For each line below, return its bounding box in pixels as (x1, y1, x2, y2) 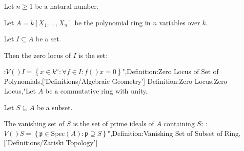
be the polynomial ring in (74, 17, 151, 27)
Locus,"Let (4, 85, 36, 95)
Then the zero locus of (4, 50, 71, 60)
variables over (159, 17, 200, 27)
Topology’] (66, 137, 98, 148)
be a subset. (37, 102, 73, 112)
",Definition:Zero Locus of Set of (122, 66, 219, 76)
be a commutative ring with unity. (45, 85, 148, 95)
